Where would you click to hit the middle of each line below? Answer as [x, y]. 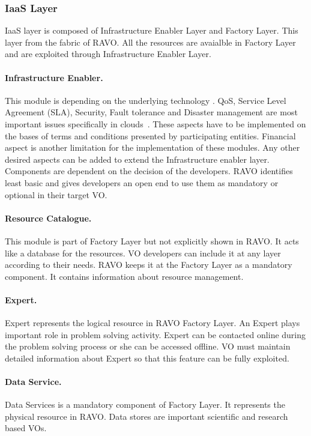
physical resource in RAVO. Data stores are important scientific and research [146, 416]
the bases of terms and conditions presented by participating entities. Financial [150, 135]
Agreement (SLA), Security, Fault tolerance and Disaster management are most [151, 112]
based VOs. [26, 428]
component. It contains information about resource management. [124, 276]
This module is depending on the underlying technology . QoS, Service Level [146, 100]
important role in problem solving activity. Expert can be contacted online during [155, 334]
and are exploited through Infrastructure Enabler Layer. [108, 54]
